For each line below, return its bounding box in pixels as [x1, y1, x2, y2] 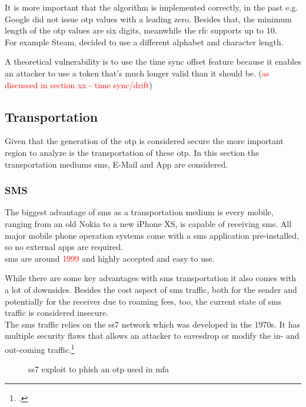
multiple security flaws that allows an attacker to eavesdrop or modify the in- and [5, 329, 300, 342]
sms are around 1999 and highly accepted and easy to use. [5, 252, 215, 264]
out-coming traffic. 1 [5, 341, 75, 355]
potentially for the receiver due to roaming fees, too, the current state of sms [5, 295, 282, 307]
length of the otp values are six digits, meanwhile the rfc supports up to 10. [5, 24, 277, 36]
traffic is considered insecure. [5, 306, 109, 319]
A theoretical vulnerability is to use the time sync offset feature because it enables [5, 55, 301, 68]
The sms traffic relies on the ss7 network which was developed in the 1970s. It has [5, 318, 300, 330]
